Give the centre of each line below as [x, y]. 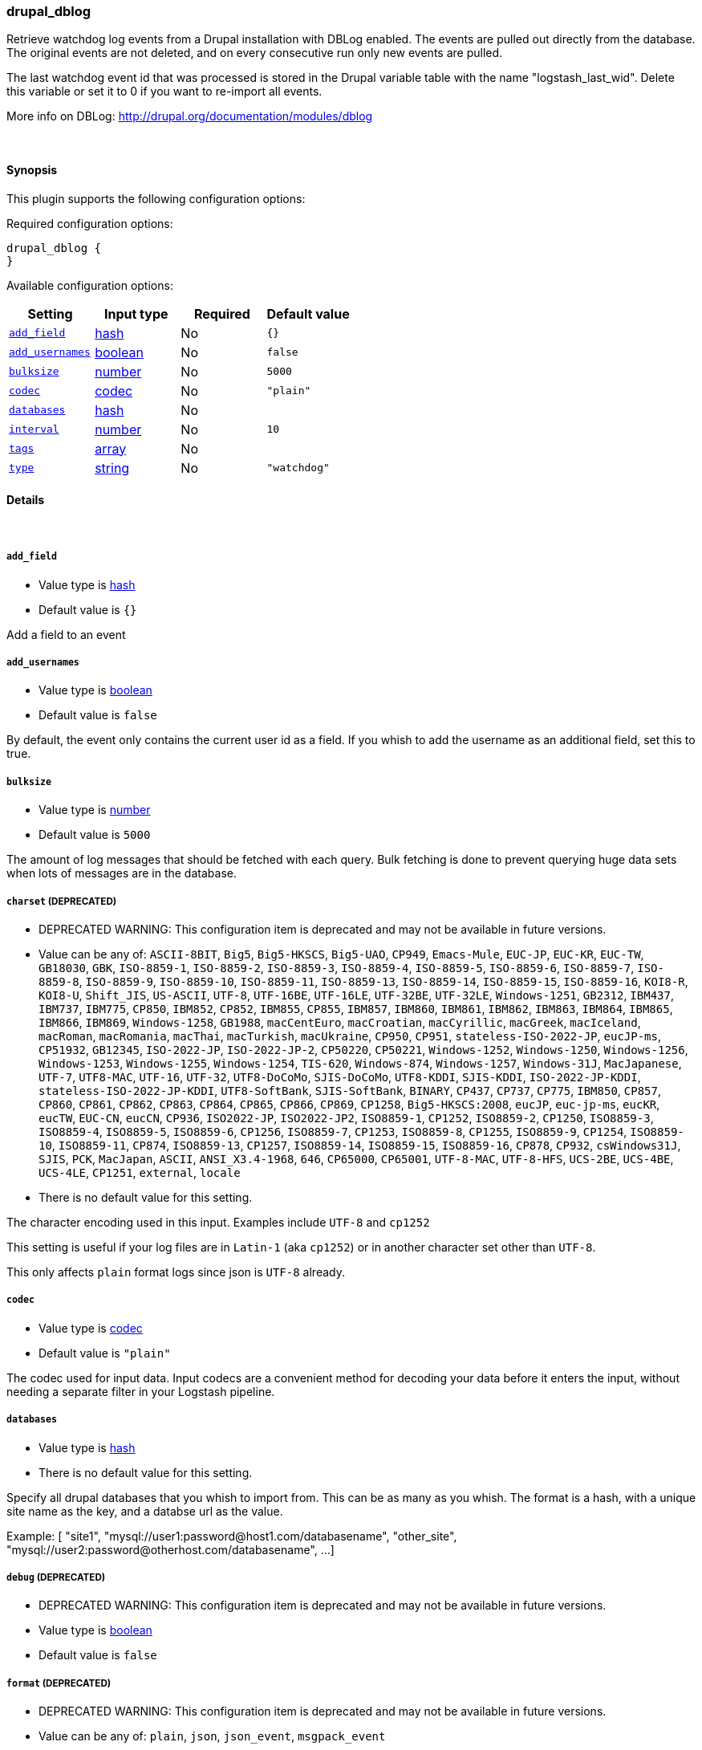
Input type [136, 313]
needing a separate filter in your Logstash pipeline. [141, 1391]
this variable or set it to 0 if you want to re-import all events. [164, 92]
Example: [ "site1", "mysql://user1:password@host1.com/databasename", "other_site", [232, 1536]
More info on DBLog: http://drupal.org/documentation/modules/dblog [190, 116]
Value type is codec [91, 1328]
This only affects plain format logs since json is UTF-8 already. [176, 1272]
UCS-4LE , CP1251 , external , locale [140, 1172]
